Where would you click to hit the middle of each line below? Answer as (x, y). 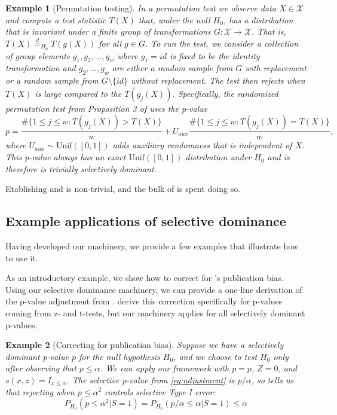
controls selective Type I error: (160, 391)
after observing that (41, 368)
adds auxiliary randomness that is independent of (202, 145)
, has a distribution (258, 19)
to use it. (22, 257)
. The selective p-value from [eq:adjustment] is (151, 379)
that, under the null (174, 19)
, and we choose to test (215, 356)
